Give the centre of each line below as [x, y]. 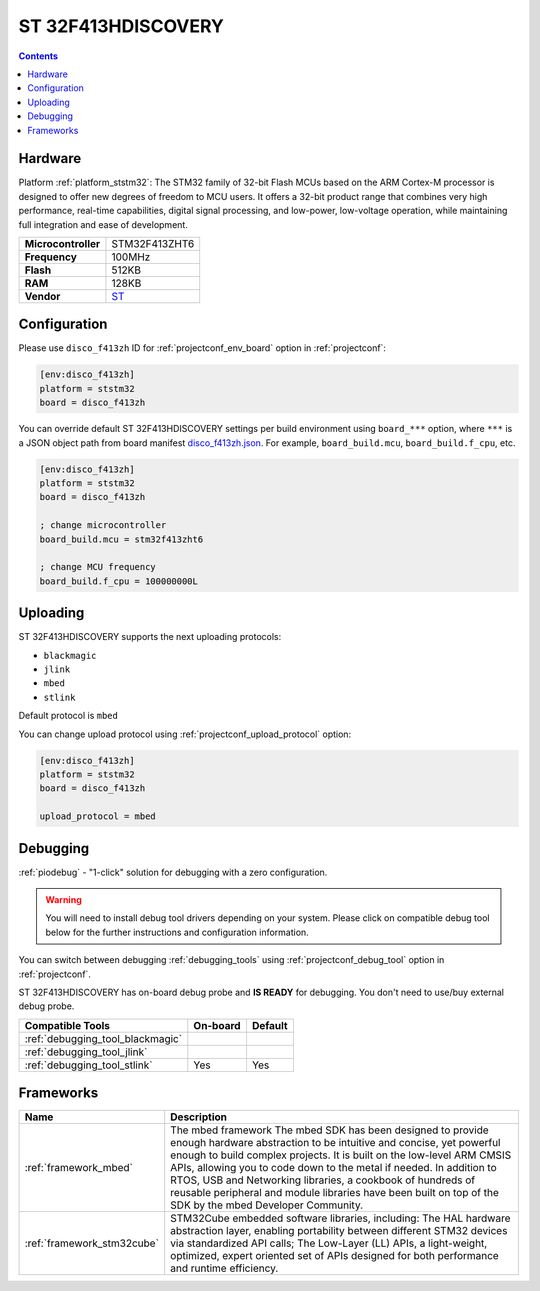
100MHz [131, 257]
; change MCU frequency [98, 567]
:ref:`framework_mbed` [79, 1168]
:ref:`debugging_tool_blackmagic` [103, 1038]
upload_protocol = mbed [98, 816]
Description [198, 1117]
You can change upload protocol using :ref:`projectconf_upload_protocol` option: [185, 734]
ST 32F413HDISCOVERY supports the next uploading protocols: [150, 637]
